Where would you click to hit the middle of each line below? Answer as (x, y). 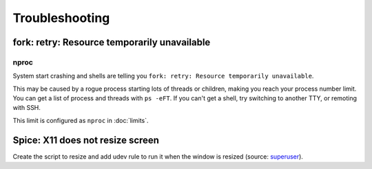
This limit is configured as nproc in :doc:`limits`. (81, 120)
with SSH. (27, 108)
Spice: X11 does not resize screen (86, 140)
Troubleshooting (61, 18)
